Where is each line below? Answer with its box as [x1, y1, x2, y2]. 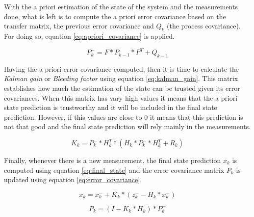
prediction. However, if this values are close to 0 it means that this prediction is [4, 111, 243, 122]
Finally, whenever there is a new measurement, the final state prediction [4, 155, 221, 165]
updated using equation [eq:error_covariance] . [4, 174, 142, 185]
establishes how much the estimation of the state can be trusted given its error [4, 83, 240, 93]
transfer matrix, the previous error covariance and [4, 21, 154, 31]
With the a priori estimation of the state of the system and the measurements [4, 1, 238, 11]
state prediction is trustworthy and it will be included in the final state [4, 102, 217, 112]
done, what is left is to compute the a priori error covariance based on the [4, 11, 226, 21]
